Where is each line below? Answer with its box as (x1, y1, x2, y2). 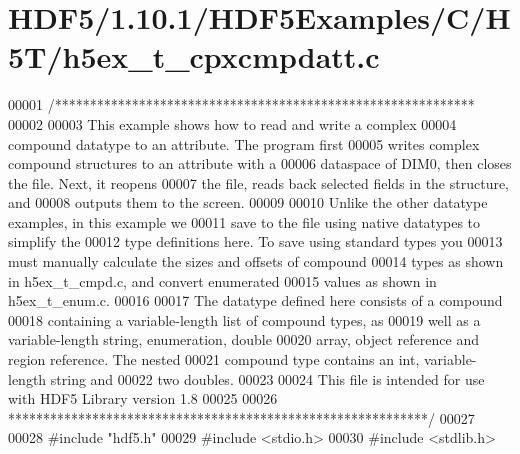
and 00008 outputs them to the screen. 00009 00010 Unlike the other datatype (8, 192, 488, 213)
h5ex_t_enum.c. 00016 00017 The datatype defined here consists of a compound (8, 290, 503, 311)
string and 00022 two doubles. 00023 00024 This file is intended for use (50, 368, 485, 389)
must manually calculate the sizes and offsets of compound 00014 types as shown (8, 251, 504, 272)
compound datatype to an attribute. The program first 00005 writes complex (8, 133, 480, 154)
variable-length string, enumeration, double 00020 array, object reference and (8, 329, 479, 350)
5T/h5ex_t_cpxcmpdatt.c (8, 36, 380, 77)
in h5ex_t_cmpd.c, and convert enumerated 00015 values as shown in (8, 270, 437, 291)
